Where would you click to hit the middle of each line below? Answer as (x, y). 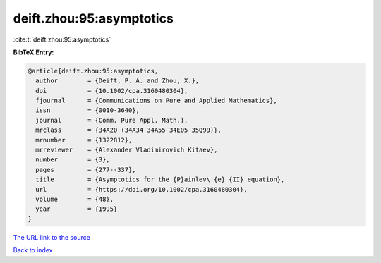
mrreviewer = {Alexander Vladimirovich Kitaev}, (127, 150)
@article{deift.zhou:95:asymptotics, (93, 71)
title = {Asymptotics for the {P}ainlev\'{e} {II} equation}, (160, 179)
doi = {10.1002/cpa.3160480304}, (112, 91)
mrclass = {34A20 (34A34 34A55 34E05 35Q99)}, (128, 130)
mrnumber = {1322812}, (84, 140)
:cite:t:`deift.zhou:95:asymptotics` (62, 39)
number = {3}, (73, 160)
